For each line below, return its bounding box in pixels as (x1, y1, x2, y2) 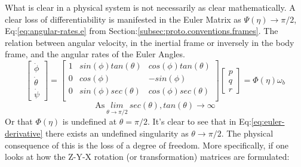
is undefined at (62, 115, 117, 128)
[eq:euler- (251, 115, 285, 128)
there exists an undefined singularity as (45, 126, 189, 139)
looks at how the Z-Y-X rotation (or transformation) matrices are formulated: (5, 150, 290, 163)
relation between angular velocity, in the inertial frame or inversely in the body (5, 36, 294, 48)
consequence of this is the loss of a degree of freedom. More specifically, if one (5, 138, 288, 151)
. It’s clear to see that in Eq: (148, 115, 251, 128)
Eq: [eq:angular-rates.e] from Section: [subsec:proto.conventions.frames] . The (5, 24, 278, 37)
